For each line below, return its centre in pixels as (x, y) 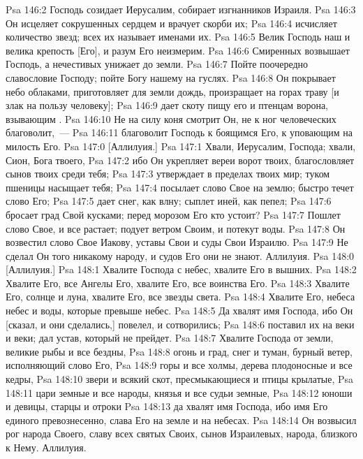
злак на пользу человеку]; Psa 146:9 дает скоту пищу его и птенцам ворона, (167, 105)
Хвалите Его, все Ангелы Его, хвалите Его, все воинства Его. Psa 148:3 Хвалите (178, 283)
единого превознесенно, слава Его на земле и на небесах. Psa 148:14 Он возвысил (181, 420)
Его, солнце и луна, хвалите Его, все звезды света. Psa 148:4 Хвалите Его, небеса (180, 297)
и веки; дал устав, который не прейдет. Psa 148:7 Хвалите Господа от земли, (170, 338)
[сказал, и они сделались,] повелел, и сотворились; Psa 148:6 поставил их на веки (180, 324)
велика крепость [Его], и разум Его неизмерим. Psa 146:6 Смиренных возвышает (178, 50)
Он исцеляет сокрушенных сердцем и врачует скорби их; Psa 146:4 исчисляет (171, 23)
